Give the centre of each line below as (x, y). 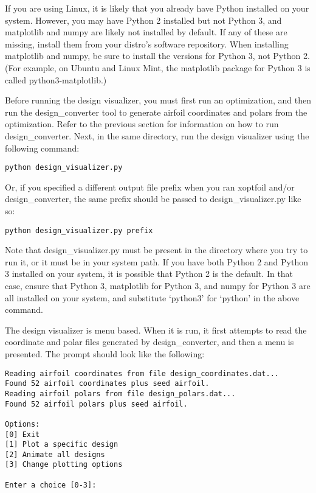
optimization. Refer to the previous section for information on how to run (142, 124)
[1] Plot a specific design (62, 445)
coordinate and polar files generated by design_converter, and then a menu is (149, 342)
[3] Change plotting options (64, 465)
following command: (42, 148)
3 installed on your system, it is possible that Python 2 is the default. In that (149, 274)
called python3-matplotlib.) (56, 79)
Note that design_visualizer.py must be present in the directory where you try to (156, 250)
